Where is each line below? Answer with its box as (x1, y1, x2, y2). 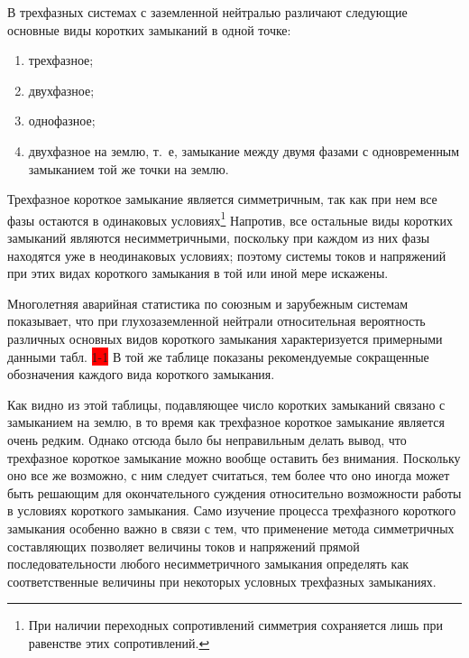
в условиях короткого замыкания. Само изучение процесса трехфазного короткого (7, 501, 456, 520)
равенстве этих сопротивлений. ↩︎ (28, 633, 210, 652)
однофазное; (28, 111, 96, 130)
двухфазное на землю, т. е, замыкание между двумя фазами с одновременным (28, 141, 460, 160)
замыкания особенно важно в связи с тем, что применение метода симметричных (7, 518, 455, 537)
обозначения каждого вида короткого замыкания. (7, 365, 275, 384)
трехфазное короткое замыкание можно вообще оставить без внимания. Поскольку (7, 448, 461, 467)
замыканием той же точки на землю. (28, 159, 229, 178)
